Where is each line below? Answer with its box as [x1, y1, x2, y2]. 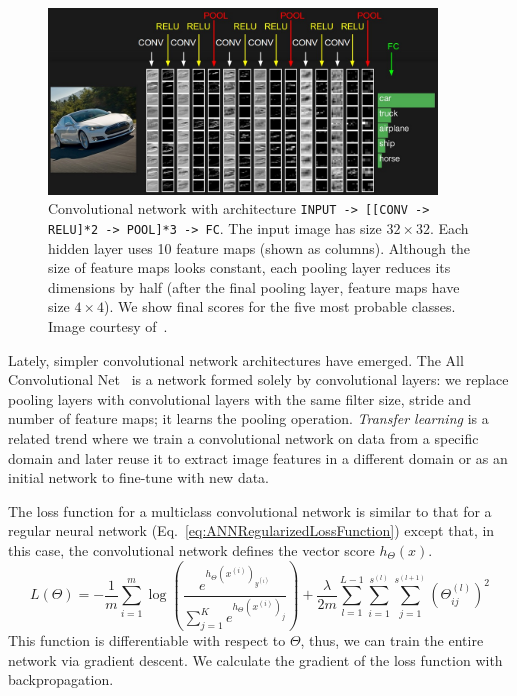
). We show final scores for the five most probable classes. [104, 296, 456, 317]
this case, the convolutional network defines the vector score [8, 539, 375, 560]
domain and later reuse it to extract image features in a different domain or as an [8, 447, 508, 468]
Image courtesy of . [48, 315, 168, 336]
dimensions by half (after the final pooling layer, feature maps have [48, 276, 460, 297]
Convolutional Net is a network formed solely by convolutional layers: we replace [8, 369, 509, 390]
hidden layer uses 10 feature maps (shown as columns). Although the [48, 237, 471, 258]
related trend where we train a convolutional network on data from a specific [8, 427, 479, 448]
